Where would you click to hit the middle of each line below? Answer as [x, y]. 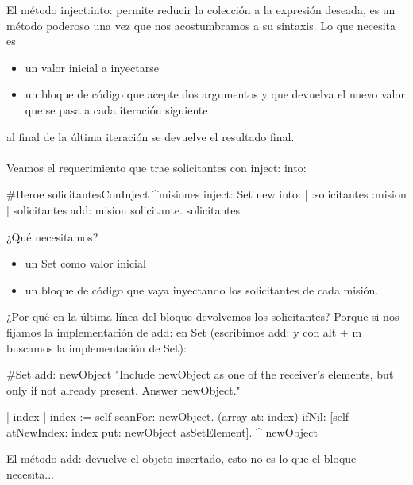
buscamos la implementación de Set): [96, 347]
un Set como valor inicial [85, 263]
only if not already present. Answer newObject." [124, 389]
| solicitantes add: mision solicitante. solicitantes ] [127, 209]
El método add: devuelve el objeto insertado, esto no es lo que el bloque [181, 458]
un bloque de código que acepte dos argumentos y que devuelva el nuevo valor [215, 94]
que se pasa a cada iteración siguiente [116, 109]
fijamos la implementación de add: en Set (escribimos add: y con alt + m [184, 331]
